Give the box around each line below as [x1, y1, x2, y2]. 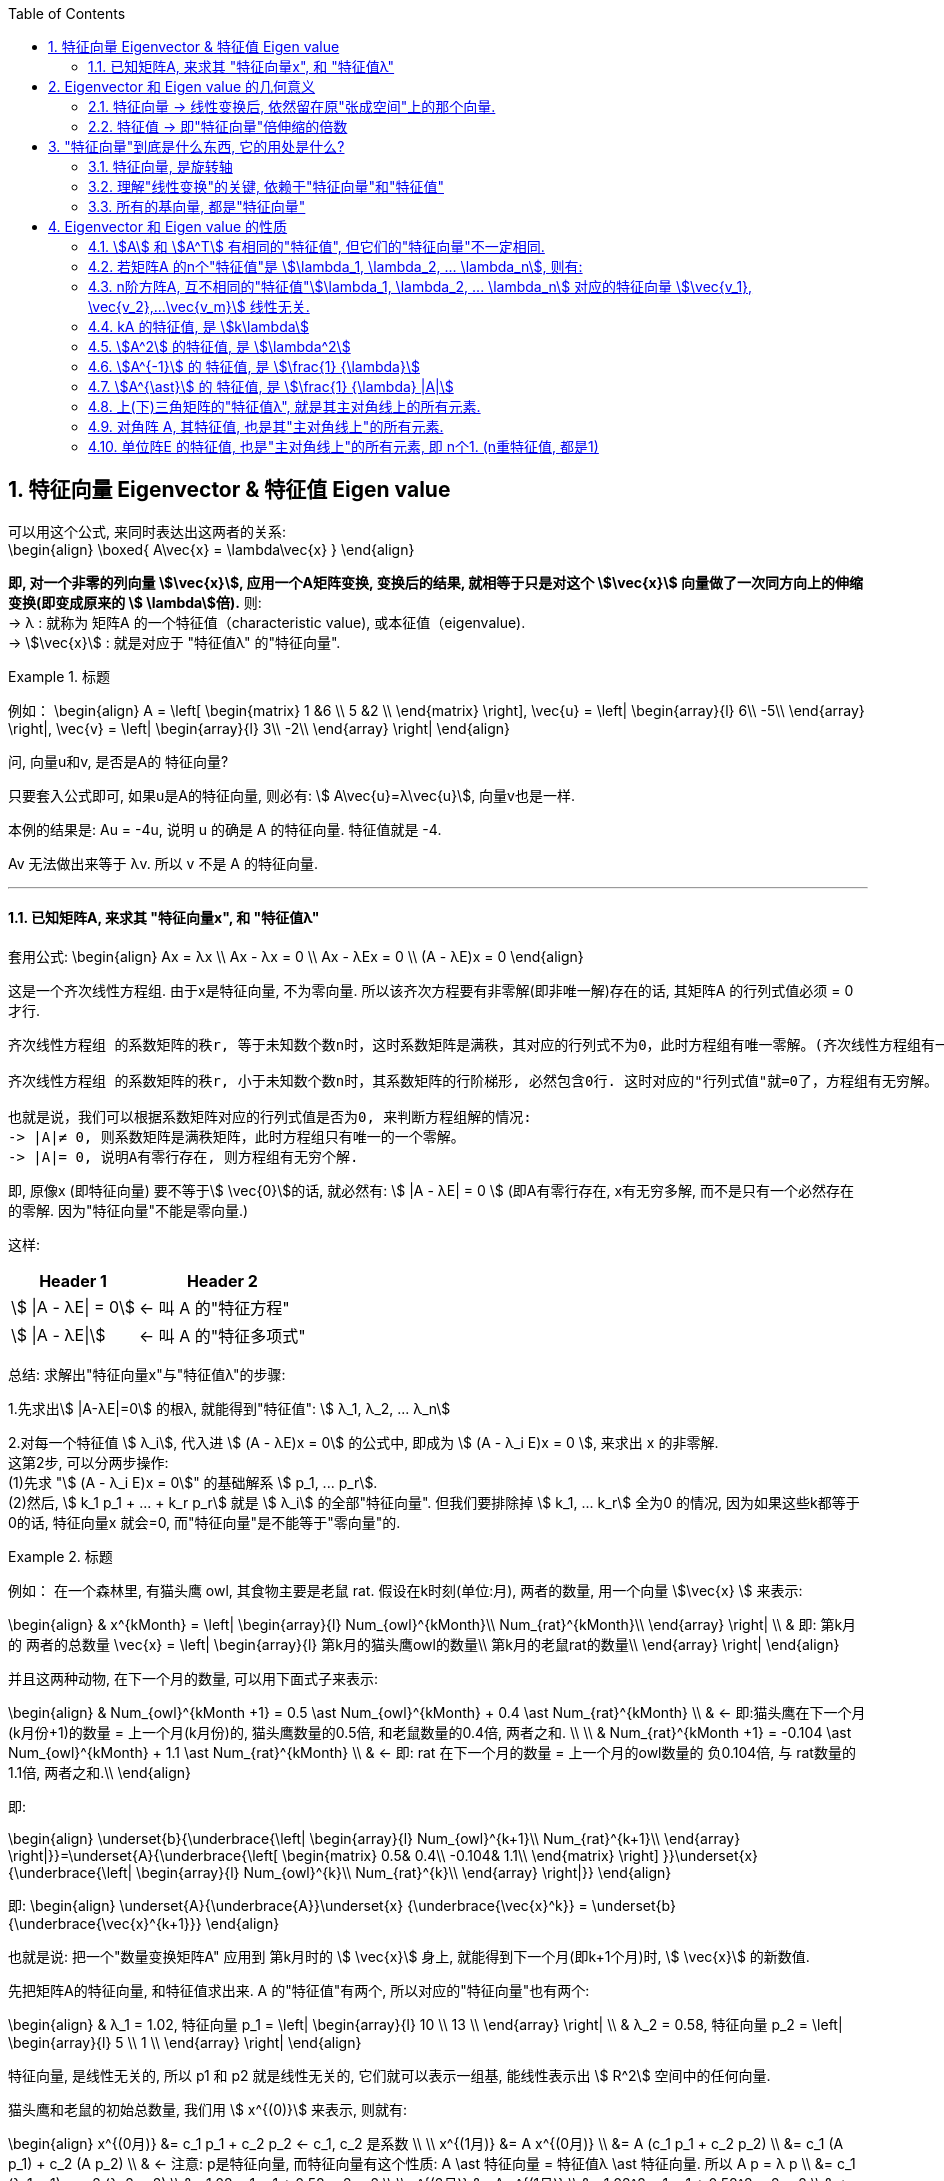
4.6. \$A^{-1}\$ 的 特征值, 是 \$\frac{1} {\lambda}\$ [88, 358, 420, 375]
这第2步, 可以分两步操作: [8, 1454, 169, 1472]
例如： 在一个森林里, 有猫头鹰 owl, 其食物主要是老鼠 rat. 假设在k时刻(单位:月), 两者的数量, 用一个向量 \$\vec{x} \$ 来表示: [8, 1582, 803, 1600]
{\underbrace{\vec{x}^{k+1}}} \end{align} [8, 1915, 280, 1933]
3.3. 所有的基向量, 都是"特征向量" [88, 198, 306, 215]
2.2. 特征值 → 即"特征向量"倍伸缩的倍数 [88, 118, 348, 135]
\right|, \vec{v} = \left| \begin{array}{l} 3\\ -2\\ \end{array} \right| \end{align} [8, 719, 511, 737]
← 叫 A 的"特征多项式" [139, 1326, 306, 1347]
